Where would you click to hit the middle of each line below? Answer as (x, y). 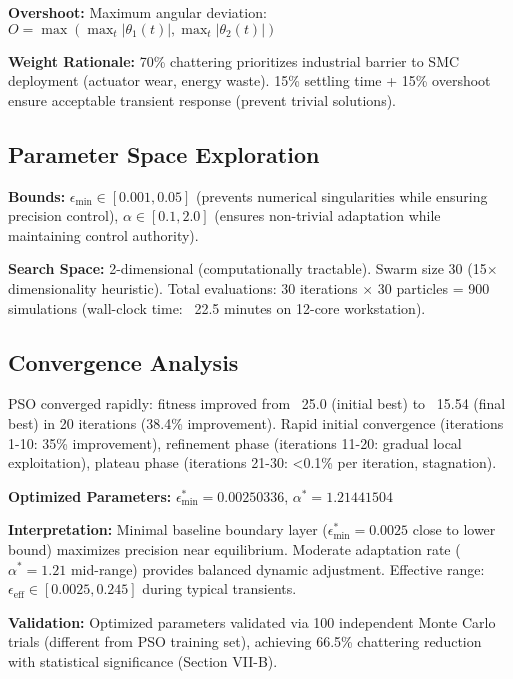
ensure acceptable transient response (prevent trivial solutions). (202, 99)
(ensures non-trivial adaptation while (327, 215)
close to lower (454, 529)
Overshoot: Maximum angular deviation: (137, 12)
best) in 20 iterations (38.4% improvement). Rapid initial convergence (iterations (256, 422)
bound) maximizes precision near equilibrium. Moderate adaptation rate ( (234, 548)
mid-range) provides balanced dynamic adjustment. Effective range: (277, 568)
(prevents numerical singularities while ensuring (342, 195)
